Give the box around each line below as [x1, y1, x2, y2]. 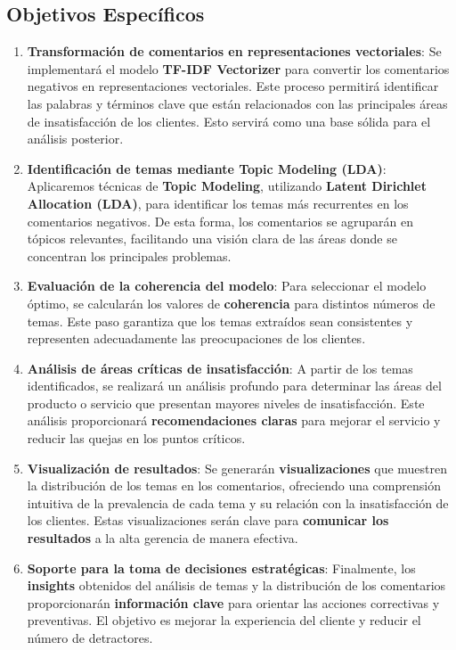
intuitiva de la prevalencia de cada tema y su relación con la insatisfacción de [27, 493, 449, 512]
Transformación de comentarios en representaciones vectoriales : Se [27, 42, 442, 61]
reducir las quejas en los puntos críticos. [27, 429, 246, 448]
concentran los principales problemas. [27, 246, 232, 265]
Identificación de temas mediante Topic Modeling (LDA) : [27, 159, 387, 177]
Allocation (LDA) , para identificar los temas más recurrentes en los [27, 193, 409, 212]
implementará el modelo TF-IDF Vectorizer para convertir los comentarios [27, 59, 450, 78]
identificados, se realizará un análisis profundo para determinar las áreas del [27, 376, 442, 395]
